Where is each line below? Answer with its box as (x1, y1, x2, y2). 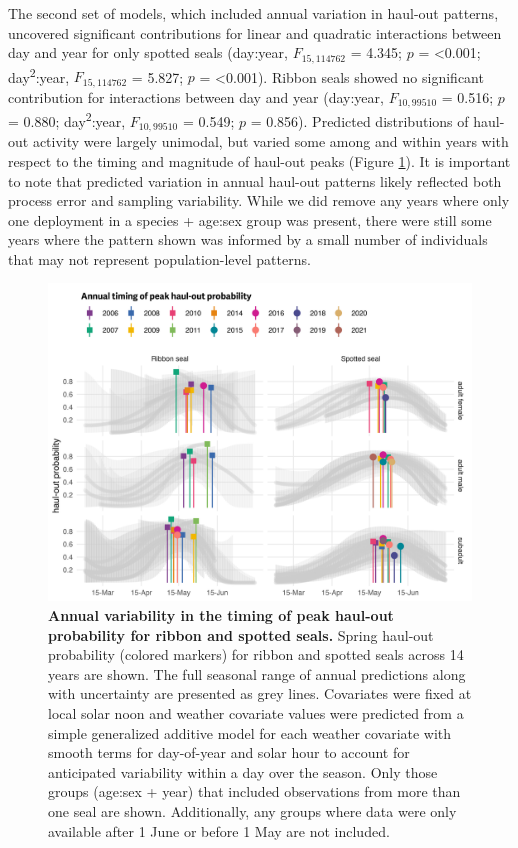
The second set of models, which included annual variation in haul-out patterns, (8, 3, 499, 23)
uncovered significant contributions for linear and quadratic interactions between (8, 22, 502, 43)
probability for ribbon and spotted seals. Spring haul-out (48, 624, 434, 645)
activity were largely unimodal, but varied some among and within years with (32, 131, 509, 152)
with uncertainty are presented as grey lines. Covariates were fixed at (48, 683, 472, 704)
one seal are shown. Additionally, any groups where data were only (48, 801, 457, 821)
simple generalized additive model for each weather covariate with (48, 722, 452, 743)
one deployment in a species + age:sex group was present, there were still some (8, 209, 492, 230)
